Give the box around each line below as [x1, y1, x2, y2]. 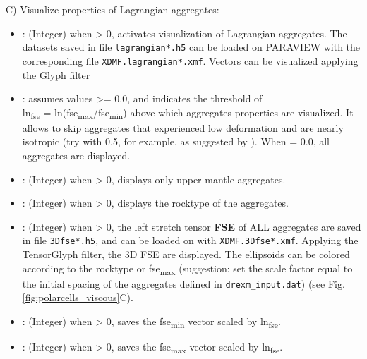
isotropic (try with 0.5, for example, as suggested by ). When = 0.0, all [22, 134, 330, 149]
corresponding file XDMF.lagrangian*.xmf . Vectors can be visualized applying [22, 53, 359, 68]
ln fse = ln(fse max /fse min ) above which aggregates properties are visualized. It [22, 104, 354, 121]
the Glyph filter [22, 67, 90, 82]
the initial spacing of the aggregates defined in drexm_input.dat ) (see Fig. [22, 276, 345, 291]
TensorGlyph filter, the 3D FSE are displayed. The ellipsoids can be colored [22, 247, 350, 262]
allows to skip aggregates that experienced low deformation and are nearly [22, 120, 344, 135]
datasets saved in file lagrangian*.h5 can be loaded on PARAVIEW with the [22, 39, 361, 54]
